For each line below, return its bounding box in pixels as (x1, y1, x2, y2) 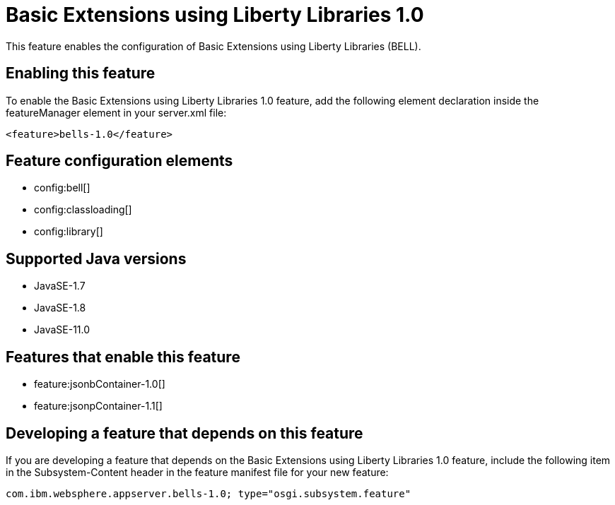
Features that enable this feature (6, 347, 240, 366)
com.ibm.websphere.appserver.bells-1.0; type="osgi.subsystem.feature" (6, 487, 411, 499)
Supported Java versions (6, 249, 187, 268)
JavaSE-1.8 (34, 302, 86, 314)
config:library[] (34, 225, 103, 238)
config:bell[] (34, 182, 90, 194)
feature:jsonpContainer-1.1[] (34, 400, 163, 412)
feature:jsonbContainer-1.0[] (34, 378, 165, 391)
